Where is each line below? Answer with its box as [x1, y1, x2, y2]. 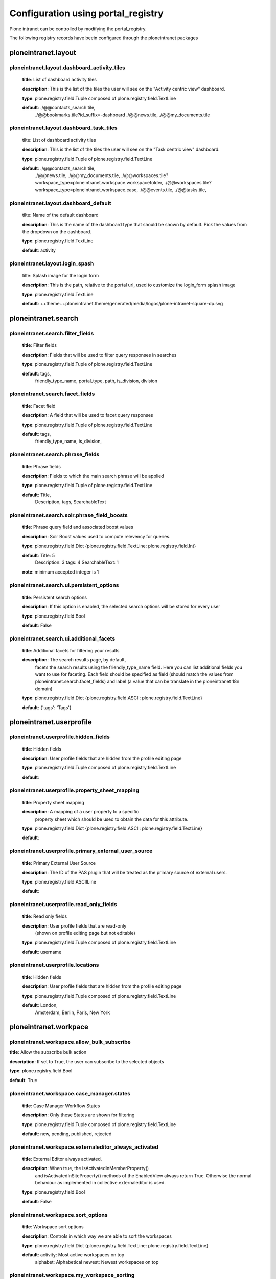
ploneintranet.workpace [9, 1023, 89, 1031]
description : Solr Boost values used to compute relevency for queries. [22, 534, 171, 540]
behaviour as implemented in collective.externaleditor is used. [35, 1180, 166, 1186]
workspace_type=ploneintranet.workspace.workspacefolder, [35, 180, 164, 186]
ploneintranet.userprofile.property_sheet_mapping [9, 787, 140, 794]
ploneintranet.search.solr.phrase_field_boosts [9, 512, 128, 519]
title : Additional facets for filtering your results [22, 647, 120, 653]
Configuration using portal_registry [9, 8, 164, 19]
